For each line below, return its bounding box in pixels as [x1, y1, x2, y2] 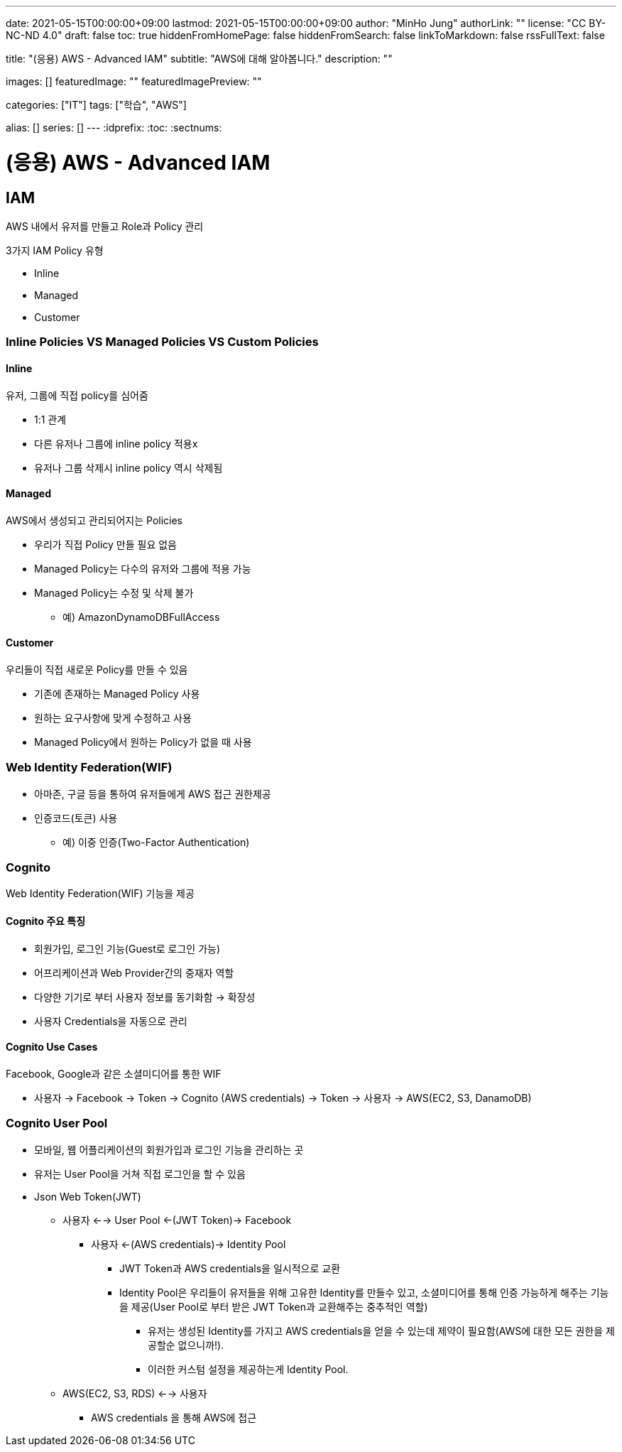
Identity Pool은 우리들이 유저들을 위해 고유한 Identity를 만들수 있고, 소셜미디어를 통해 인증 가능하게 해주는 [119, 1286, 588, 1299]
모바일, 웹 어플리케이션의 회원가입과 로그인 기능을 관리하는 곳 [34, 1143, 304, 1156]
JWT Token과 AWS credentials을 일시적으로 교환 [119, 1262, 341, 1274]
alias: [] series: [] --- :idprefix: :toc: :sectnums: [6, 121, 222, 134]
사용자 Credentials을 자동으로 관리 [34, 1014, 187, 1027]
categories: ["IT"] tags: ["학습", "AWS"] [6, 99, 187, 111]
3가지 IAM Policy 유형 [6, 244, 104, 256]
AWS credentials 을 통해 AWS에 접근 [91, 1411, 257, 1424]
